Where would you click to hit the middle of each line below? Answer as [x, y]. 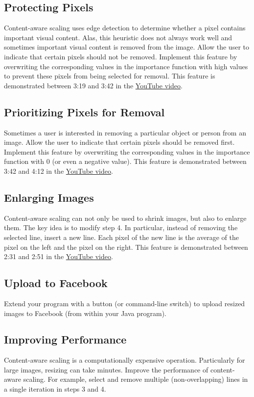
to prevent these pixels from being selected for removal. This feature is [110, 76]
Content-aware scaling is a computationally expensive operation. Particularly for [125, 360]
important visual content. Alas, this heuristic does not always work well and [118, 37]
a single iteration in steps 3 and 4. [55, 389]
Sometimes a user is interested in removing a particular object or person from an [125, 132]
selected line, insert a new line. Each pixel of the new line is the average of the [121, 237]
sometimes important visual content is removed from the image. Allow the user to [127, 47]
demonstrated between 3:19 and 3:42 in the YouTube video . [93, 85]
